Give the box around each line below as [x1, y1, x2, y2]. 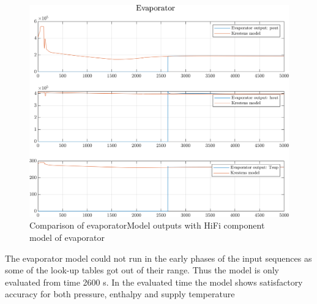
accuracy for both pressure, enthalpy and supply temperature [5, 287, 235, 300]
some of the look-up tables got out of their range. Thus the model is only [5, 264, 279, 276]
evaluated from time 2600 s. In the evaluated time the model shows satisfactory [5, 275, 303, 288]
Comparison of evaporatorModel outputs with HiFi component [29, 219, 265, 232]
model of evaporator [29, 230, 105, 243]
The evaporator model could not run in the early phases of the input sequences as [5, 251, 312, 264]
